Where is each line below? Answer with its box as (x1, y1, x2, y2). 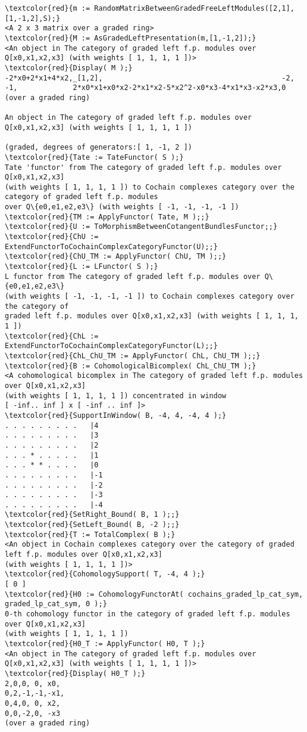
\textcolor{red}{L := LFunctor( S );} (5, 262, 158, 271)
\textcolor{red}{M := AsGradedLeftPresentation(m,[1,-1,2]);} (5, 33, 256, 42)
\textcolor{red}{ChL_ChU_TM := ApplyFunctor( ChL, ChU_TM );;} (5, 351, 261, 360)
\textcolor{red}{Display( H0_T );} (5, 669, 146, 678)
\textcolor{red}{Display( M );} (5, 63, 133, 72)
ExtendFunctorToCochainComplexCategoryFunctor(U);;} (5, 242, 218, 251)
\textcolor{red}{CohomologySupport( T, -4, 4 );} (5, 570, 205, 579)
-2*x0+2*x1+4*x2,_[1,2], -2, (5, 73, 295, 82)
